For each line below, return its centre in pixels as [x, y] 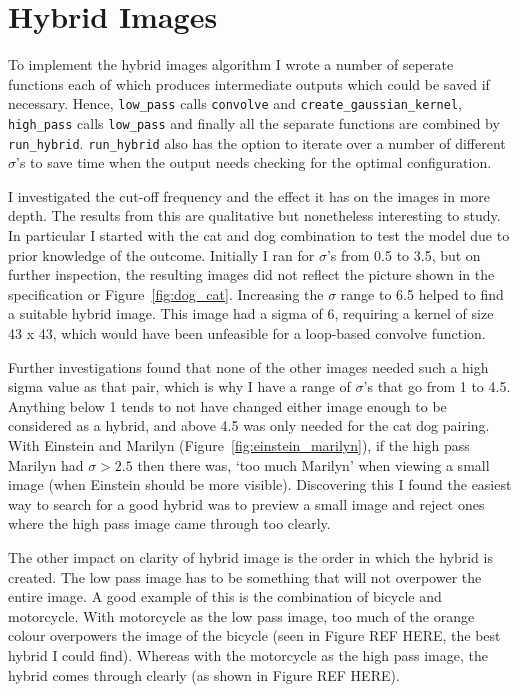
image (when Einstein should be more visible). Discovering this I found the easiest [260, 484]
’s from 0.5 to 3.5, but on [403, 254]
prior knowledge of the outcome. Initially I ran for [161, 254]
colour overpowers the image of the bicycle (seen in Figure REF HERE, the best [254, 635]
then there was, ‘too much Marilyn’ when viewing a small [313, 464]
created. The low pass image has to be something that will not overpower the [245, 576]
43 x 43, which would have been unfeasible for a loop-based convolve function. [247, 333]
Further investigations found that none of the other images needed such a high [248, 366]
